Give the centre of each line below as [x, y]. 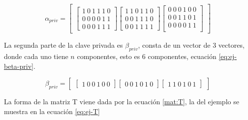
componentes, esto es [108, 56]
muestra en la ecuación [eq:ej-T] [52, 111]
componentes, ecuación [182, 56]
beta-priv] [19, 66]
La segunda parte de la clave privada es [63, 45]
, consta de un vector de [174, 45]
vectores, [231, 45]
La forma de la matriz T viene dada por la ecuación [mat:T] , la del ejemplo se [122, 102]
